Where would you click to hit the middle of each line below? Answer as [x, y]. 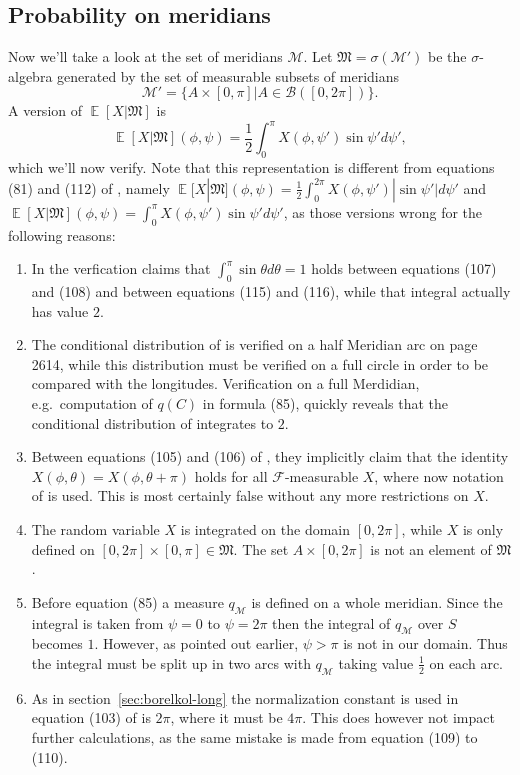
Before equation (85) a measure [127, 601]
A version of [45, 110]
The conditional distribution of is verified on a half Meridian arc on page [254, 344]
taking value [376, 662]
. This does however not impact [398, 717]
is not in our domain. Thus [425, 643]
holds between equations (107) [404, 268]
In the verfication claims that [121, 268]
